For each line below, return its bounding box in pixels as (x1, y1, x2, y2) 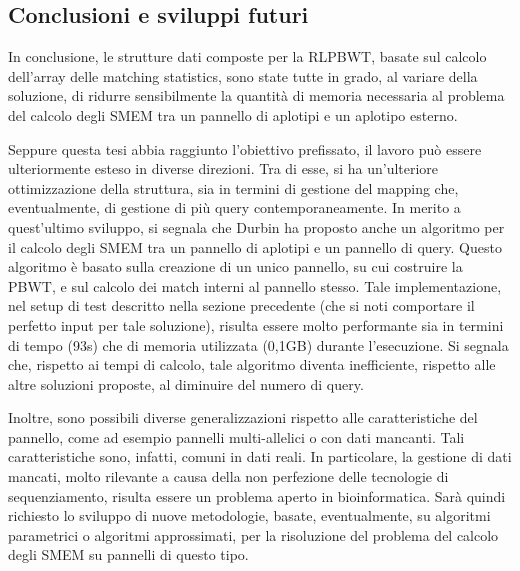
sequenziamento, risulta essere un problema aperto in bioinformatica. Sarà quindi (8, 485, 506, 506)
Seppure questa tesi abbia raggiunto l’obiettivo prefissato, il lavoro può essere (8, 138, 482, 159)
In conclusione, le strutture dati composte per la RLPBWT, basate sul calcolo (8, 46, 487, 67)
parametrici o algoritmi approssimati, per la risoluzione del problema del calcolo (8, 524, 499, 545)
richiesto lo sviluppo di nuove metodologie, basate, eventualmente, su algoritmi (8, 505, 491, 526)
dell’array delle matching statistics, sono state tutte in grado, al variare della (8, 65, 478, 86)
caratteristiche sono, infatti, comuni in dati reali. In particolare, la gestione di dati (8, 446, 512, 467)
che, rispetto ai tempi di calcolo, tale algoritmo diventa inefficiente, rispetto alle (8, 354, 496, 375)
